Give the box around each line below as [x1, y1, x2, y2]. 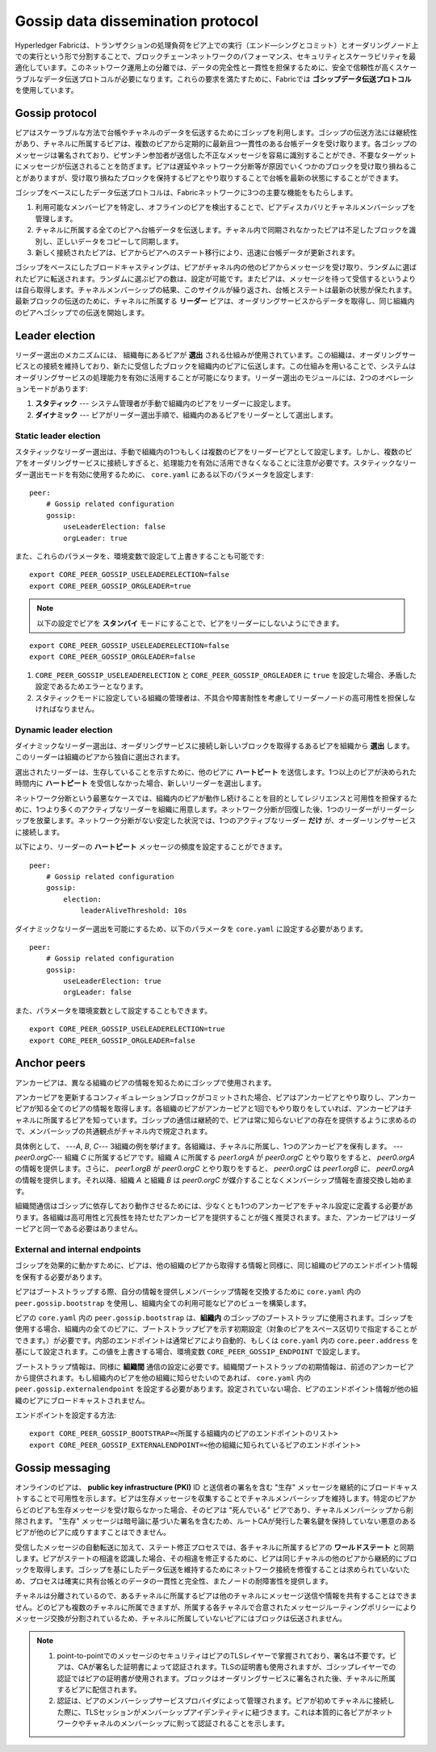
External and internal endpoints [15, 1244, 141, 1255]
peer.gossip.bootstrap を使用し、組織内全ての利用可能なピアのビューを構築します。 [15, 1298, 311, 1307]
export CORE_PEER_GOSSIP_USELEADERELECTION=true [29, 1025, 225, 1034]
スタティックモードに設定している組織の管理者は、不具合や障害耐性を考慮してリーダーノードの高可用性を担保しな [35, 692, 416, 702]
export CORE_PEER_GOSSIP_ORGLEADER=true [29, 581, 191, 591]
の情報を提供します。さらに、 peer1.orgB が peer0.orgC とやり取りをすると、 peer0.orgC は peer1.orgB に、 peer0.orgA [15, 1164, 415, 1173]
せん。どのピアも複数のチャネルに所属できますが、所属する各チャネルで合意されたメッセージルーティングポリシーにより [15, 1602, 417, 1612]
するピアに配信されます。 [57, 1685, 141, 1694]
